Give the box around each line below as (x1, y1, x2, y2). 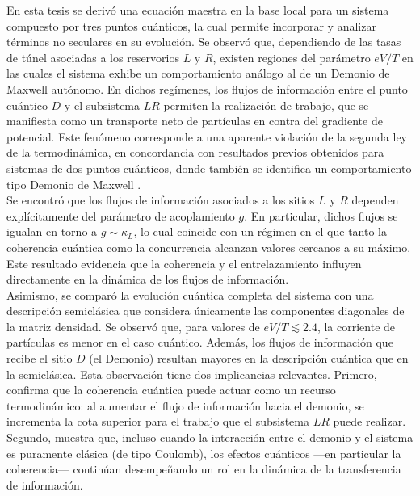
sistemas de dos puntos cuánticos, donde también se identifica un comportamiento (6, 159, 412, 176)
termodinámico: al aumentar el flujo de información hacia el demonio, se (6, 397, 364, 414)
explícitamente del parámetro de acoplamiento (6, 207, 235, 224)
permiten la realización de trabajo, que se (163, 96, 369, 113)
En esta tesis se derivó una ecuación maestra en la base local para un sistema (6, 2, 389, 18)
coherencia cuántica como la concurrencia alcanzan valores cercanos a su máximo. (6, 238, 411, 255)
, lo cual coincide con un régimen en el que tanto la (133, 223, 387, 240)
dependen (351, 191, 399, 208)
